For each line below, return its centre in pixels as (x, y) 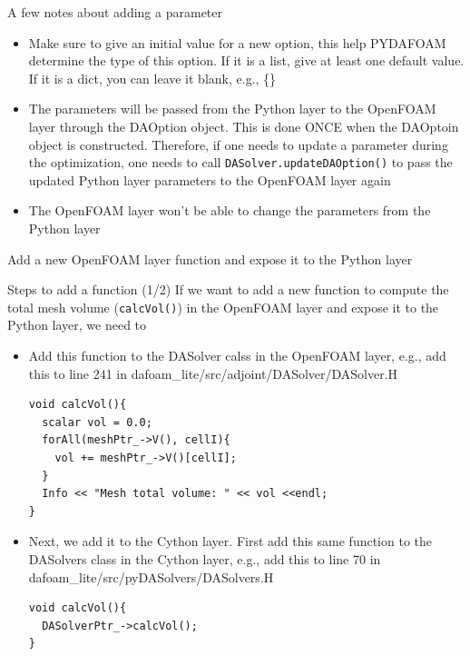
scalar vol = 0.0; (97, 422)
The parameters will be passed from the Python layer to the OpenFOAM (232, 109)
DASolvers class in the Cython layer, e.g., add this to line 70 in (205, 558)
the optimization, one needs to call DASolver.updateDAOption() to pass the (240, 162)
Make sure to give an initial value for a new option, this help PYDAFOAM (237, 42)
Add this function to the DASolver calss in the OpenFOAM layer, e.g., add (237, 356)
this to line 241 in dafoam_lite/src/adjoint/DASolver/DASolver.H (213, 373)
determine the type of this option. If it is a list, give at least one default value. (246, 60)
